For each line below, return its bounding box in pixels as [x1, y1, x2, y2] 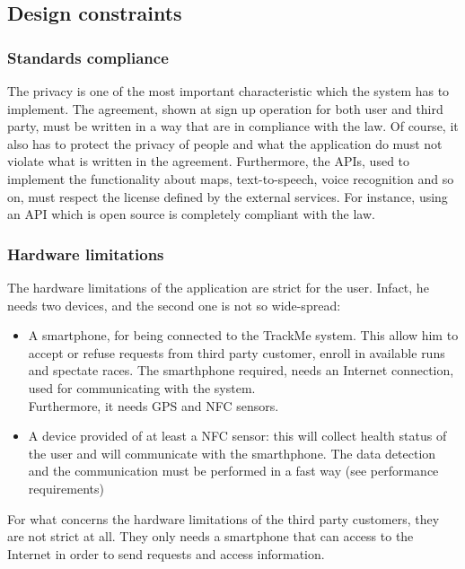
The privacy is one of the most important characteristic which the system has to [7, 82, 450, 100]
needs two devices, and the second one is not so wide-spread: [7, 295, 341, 314]
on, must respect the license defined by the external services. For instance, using [7, 187, 448, 206]
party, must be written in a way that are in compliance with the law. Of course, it [7, 117, 459, 136]
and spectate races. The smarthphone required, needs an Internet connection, [28, 361, 454, 380]
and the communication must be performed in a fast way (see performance [28, 461, 439, 480]
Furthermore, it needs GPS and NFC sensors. [28, 396, 279, 415]
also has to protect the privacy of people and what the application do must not [7, 134, 443, 153]
